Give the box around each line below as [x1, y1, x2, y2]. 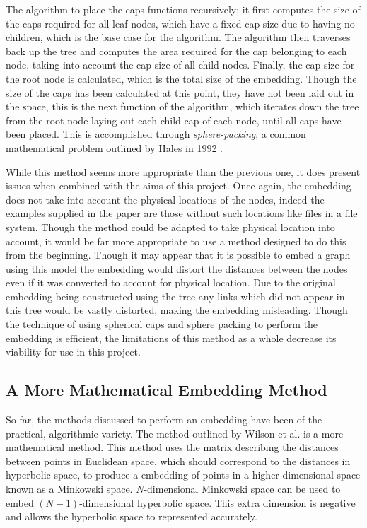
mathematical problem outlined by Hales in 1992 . [6, 140, 223, 155]
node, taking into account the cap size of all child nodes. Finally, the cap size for [6, 57, 355, 72]
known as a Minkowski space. [6, 481, 133, 496]
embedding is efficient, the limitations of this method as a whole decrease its [6, 330, 337, 345]
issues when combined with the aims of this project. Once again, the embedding [6, 178, 351, 193]
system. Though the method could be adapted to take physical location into [6, 219, 335, 234]
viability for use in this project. [6, 344, 141, 359]
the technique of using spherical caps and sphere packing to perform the [6, 317, 318, 332]
